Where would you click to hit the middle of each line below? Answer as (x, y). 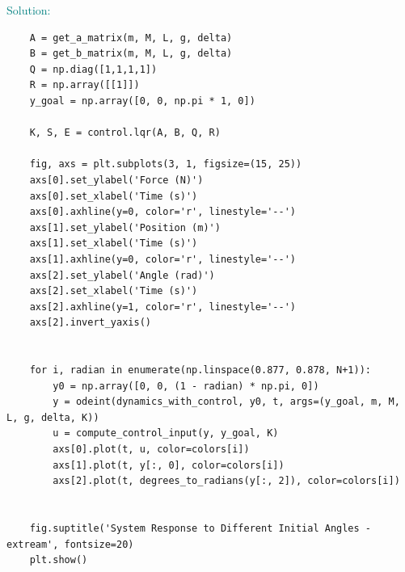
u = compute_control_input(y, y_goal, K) (166, 433)
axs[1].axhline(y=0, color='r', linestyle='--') (162, 259)
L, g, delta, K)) (53, 417)
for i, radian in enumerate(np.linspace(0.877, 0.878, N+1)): (200, 370)
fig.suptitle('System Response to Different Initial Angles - (200, 528)
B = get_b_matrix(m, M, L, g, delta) (131, 54)
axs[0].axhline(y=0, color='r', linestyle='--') (162, 212)
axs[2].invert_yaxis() (90, 323)
